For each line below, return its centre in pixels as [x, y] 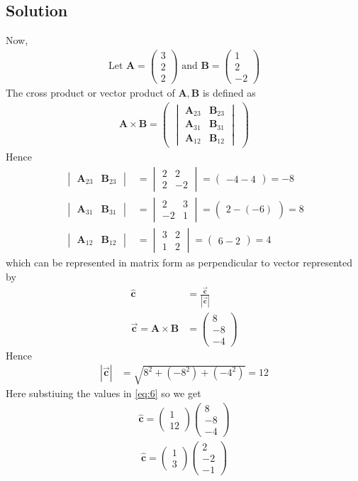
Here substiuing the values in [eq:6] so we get [104, 393]
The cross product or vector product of [90, 92]
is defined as [229, 92]
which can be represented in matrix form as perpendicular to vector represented [179, 263]
